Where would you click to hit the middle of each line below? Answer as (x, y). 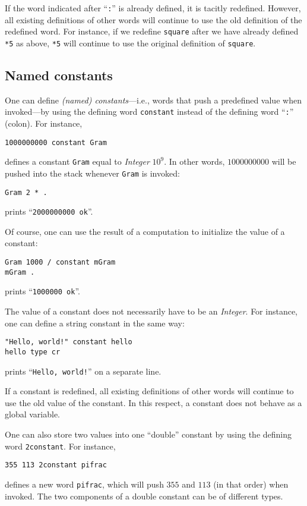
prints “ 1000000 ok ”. (42, 291)
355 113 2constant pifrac (56, 465)
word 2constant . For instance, (60, 446)
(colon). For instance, (44, 123)
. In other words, (194, 161)
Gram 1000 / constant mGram (60, 263)
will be (284, 161)
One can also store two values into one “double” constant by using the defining (148, 434)
